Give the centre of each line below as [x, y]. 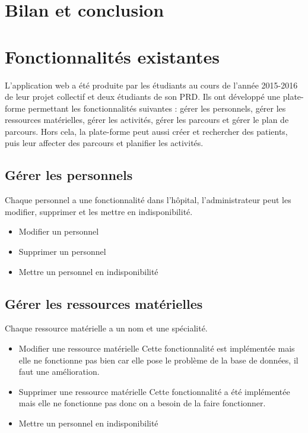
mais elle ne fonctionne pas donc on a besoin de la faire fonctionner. [142, 403]
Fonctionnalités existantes [112, 56]
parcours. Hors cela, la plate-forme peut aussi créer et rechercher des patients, [146, 131]
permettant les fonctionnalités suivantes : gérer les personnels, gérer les [157, 108]
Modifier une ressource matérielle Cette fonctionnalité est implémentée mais [157, 348]
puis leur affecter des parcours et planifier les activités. [104, 143]
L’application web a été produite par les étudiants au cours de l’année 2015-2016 [151, 85]
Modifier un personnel [59, 231]
